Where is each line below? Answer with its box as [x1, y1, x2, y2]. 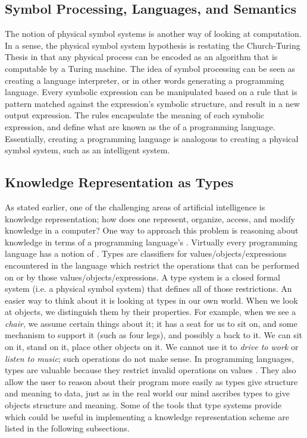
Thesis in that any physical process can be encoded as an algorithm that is [5, 51, 278, 63]
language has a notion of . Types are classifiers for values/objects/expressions [5, 247, 287, 260]
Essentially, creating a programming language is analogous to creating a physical [5, 132, 299, 144]
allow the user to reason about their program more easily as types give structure [5, 375, 298, 387]
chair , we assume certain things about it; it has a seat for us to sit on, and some [5, 317, 297, 329]
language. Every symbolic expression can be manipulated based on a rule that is [5, 86, 297, 98]
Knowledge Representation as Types [5, 173, 234, 191]
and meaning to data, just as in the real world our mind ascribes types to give [5, 387, 290, 399]
